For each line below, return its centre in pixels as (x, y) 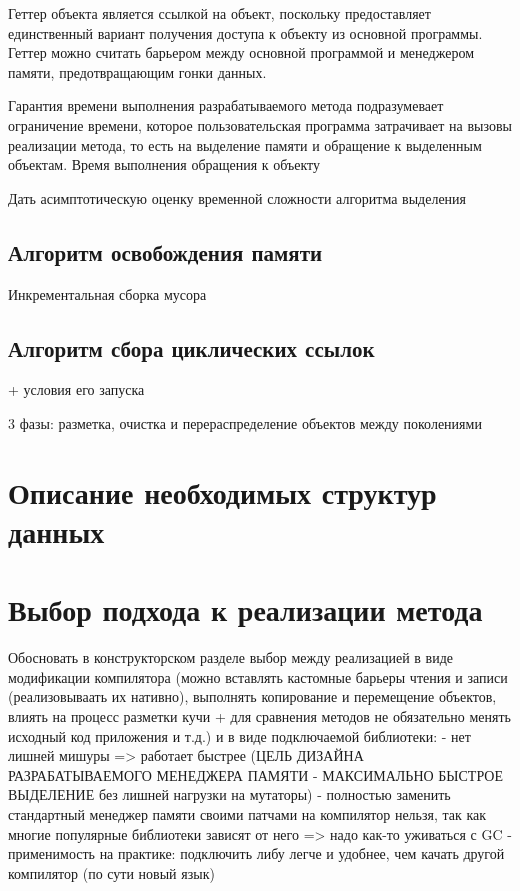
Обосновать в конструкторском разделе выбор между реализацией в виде (231, 657)
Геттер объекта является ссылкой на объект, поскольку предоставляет (219, 13)
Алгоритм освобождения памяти (165, 251)
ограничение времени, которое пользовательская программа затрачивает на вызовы (260, 124)
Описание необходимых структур (222, 491)
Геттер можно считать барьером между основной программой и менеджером (241, 52)
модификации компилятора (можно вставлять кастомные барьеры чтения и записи (258, 676)
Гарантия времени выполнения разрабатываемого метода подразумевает (226, 105)
